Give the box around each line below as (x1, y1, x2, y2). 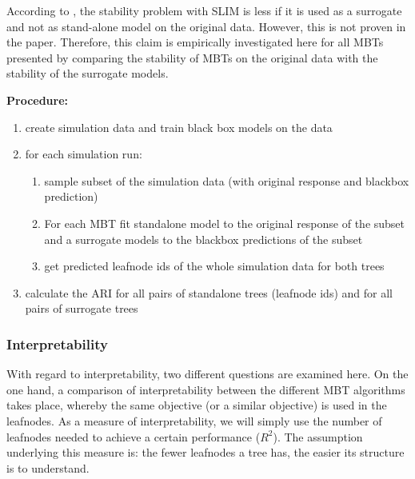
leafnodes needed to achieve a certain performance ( (6, 428, 261, 445)
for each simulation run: (25, 146, 142, 162)
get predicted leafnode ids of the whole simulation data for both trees (44, 257, 385, 274)
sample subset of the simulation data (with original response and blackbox (44, 172, 409, 189)
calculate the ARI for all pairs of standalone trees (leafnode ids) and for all (25, 284, 393, 301)
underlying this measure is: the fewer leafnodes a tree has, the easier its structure (6, 444, 405, 461)
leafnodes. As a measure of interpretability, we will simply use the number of (6, 412, 382, 429)
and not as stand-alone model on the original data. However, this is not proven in (6, 18, 406, 34)
